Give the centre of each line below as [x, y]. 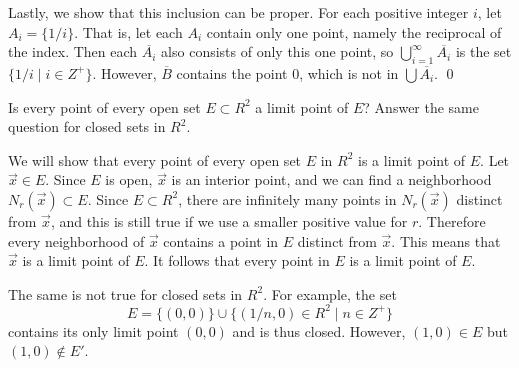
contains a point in [221, 240]
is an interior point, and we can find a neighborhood [331, 179]
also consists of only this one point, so [277, 51]
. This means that [446, 240]
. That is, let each [128, 31]
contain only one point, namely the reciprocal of [354, 31]
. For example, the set [330, 293]
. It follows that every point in [237, 260]
